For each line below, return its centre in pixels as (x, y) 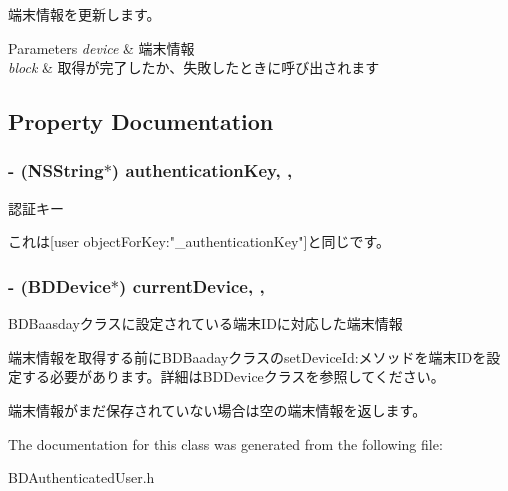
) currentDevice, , (192, 285)
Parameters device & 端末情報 (101, 47)
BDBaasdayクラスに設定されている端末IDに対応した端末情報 (205, 323)
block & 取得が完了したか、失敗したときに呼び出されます (194, 67)
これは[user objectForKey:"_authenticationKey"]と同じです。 (199, 241)
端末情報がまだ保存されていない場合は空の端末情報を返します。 (217, 409)
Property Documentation (141, 121)
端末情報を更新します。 (84, 14)
